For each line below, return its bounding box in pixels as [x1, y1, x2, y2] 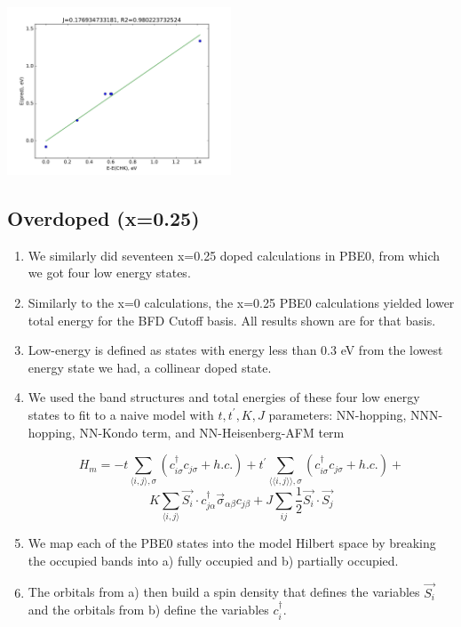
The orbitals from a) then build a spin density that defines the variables [28, 583, 420, 601]
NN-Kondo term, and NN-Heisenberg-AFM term [79, 422, 345, 441]
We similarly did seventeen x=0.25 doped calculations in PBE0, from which [28, 245, 441, 264]
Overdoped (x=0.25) [7, 204, 200, 231]
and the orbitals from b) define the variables [28, 600, 269, 619]
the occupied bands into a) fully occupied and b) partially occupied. [28, 551, 399, 569]
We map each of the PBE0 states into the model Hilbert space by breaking [28, 534, 436, 552]
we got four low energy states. [28, 263, 191, 282]
